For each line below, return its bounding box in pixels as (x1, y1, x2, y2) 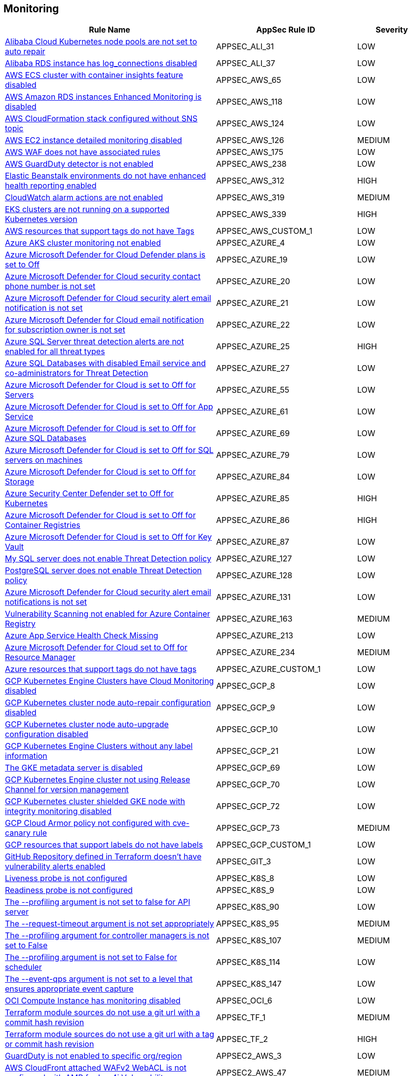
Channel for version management (5, 784, 129, 795)
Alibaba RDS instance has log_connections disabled (5, 58, 197, 69)
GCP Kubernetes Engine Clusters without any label (5, 741, 193, 751)
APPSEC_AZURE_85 (216, 493, 290, 504)
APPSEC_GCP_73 (216, 823, 280, 833)
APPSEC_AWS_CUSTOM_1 (216, 226, 312, 236)
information (5, 751, 47, 761)
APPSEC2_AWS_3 (216, 1051, 282, 1061)
